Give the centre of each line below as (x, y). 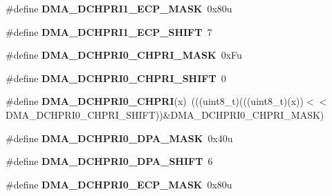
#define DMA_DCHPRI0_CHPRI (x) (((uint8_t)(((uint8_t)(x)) (155, 101)
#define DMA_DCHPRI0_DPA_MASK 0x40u (119, 138)
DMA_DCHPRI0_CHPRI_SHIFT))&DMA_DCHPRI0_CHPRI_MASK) (165, 114)
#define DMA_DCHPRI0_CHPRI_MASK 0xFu (124, 55)
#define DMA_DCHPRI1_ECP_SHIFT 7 (109, 31)
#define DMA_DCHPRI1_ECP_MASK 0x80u (119, 8)
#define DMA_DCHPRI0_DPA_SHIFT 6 (109, 161)
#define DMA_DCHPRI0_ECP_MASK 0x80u (119, 184)
